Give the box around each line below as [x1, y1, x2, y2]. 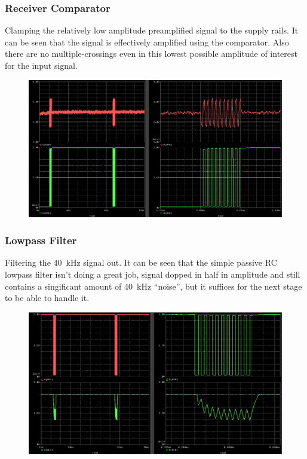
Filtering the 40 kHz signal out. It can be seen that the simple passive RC [5, 256, 277, 269]
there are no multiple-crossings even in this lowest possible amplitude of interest [5, 47, 297, 60]
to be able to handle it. [5, 291, 90, 304]
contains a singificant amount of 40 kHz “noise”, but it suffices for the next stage [5, 279, 302, 292]
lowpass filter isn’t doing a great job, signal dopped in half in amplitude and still [5, 268, 300, 280]
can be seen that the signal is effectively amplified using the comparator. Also [5, 35, 289, 48]
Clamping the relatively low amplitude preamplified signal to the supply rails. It [5, 24, 299, 37]
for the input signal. [5, 59, 78, 71]
